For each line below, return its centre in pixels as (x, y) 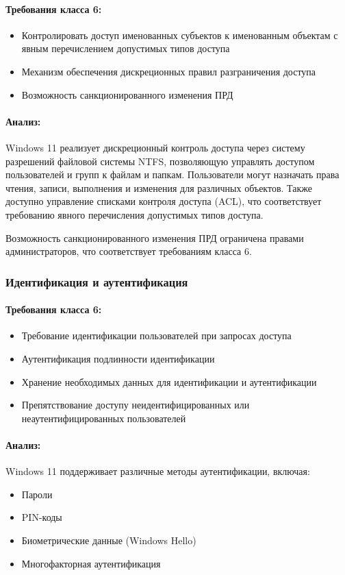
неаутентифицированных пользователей (104, 418)
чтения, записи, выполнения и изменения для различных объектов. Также (159, 187)
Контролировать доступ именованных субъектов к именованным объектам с (180, 35)
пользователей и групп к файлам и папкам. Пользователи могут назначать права (172, 174)
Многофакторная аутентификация (91, 563)
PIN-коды (42, 517)
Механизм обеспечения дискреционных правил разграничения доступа (169, 71)
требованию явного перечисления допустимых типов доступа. (135, 214)
